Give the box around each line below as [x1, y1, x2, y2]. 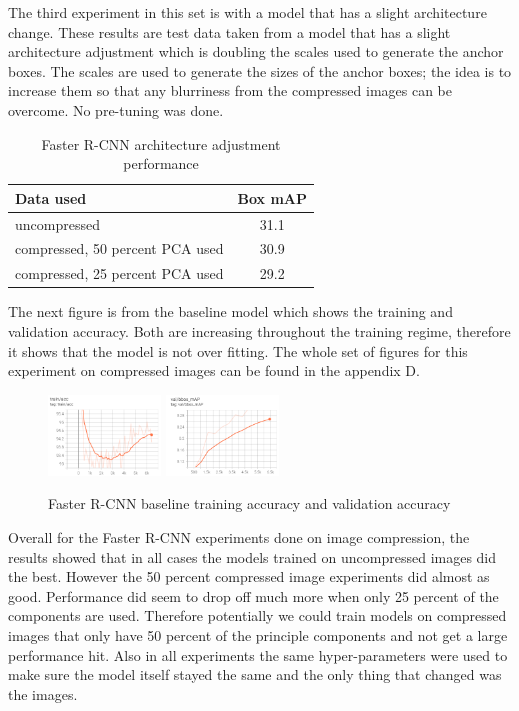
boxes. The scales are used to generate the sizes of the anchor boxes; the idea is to [8, 60, 512, 81]
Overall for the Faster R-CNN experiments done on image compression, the [8, 527, 470, 547]
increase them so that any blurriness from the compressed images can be [8, 80, 453, 101]
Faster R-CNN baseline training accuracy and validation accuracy [48, 493, 451, 514]
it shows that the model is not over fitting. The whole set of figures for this [8, 340, 468, 361]
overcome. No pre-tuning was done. [8, 99, 224, 120]
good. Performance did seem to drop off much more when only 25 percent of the [8, 585, 499, 606]
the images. [8, 683, 78, 704]
